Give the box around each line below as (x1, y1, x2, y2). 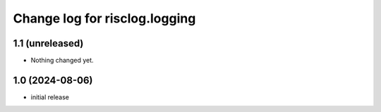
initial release (30, 92, 70, 101)
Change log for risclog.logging (13, 11, 196, 26)
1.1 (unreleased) (13, 37, 84, 49)
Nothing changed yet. (30, 56, 95, 65)
